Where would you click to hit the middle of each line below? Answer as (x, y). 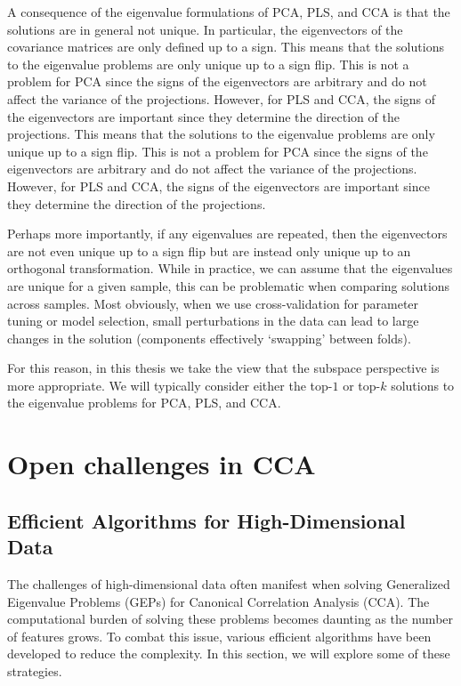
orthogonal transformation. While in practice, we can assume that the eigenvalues (230, 268)
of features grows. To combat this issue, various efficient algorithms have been (219, 636)
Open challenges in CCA (162, 464)
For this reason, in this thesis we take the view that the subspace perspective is (223, 368)
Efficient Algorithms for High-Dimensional (206, 520)
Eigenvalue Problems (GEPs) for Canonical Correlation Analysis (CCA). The (218, 601)
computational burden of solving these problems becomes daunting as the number (230, 619)
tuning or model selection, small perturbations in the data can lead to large (213, 321)
